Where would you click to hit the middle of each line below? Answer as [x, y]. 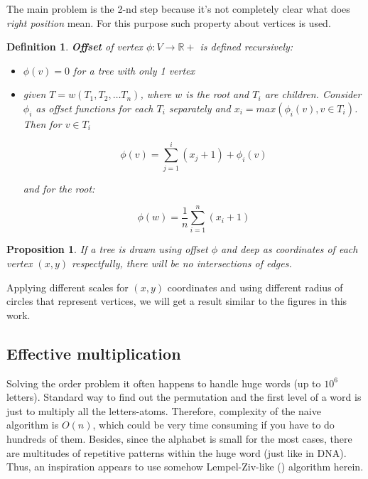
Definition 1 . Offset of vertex [75, 47]
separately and [200, 108]
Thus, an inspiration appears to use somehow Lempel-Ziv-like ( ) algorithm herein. [185, 467]
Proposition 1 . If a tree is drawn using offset [107, 249]
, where [156, 94]
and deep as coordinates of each [289, 249]
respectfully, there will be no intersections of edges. [182, 263]
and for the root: [59, 188]
